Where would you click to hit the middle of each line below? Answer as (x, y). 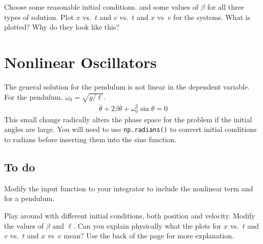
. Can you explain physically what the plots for (147, 225)
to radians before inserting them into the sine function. (90, 139)
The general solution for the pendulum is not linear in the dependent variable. (127, 86)
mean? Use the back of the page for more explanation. (149, 236)
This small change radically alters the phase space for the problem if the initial (128, 119)
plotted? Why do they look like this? (62, 27)
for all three (226, 7)
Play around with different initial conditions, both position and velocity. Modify (130, 215)
